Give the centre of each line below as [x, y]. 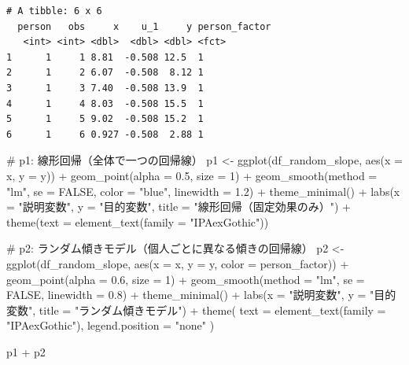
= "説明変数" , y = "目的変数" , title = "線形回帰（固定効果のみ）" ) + [179, 206]
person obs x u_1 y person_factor [144, 26]
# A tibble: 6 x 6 [54, 11]
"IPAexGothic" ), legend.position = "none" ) [111, 325]
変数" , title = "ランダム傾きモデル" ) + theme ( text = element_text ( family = [196, 310]
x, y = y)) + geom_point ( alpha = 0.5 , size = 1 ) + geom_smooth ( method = [192, 175]
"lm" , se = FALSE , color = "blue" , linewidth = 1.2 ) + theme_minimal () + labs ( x [203, 191]
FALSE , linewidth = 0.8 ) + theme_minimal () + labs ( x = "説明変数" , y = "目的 [201, 295]
